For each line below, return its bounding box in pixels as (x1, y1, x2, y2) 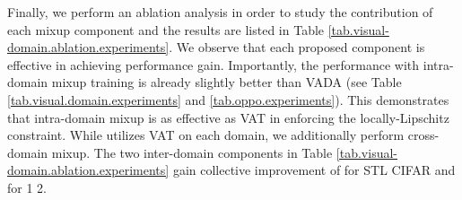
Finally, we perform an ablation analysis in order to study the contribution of (7, 3, 433, 21)
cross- (407, 126, 440, 144)
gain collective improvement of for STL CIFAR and (172, 161, 456, 179)
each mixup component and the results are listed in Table (7, 20, 325, 39)
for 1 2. (7, 178, 47, 196)
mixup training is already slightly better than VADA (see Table (51, 73, 402, 91)
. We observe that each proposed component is (169, 38, 425, 57)
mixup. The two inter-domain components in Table (51, 143, 333, 161)
